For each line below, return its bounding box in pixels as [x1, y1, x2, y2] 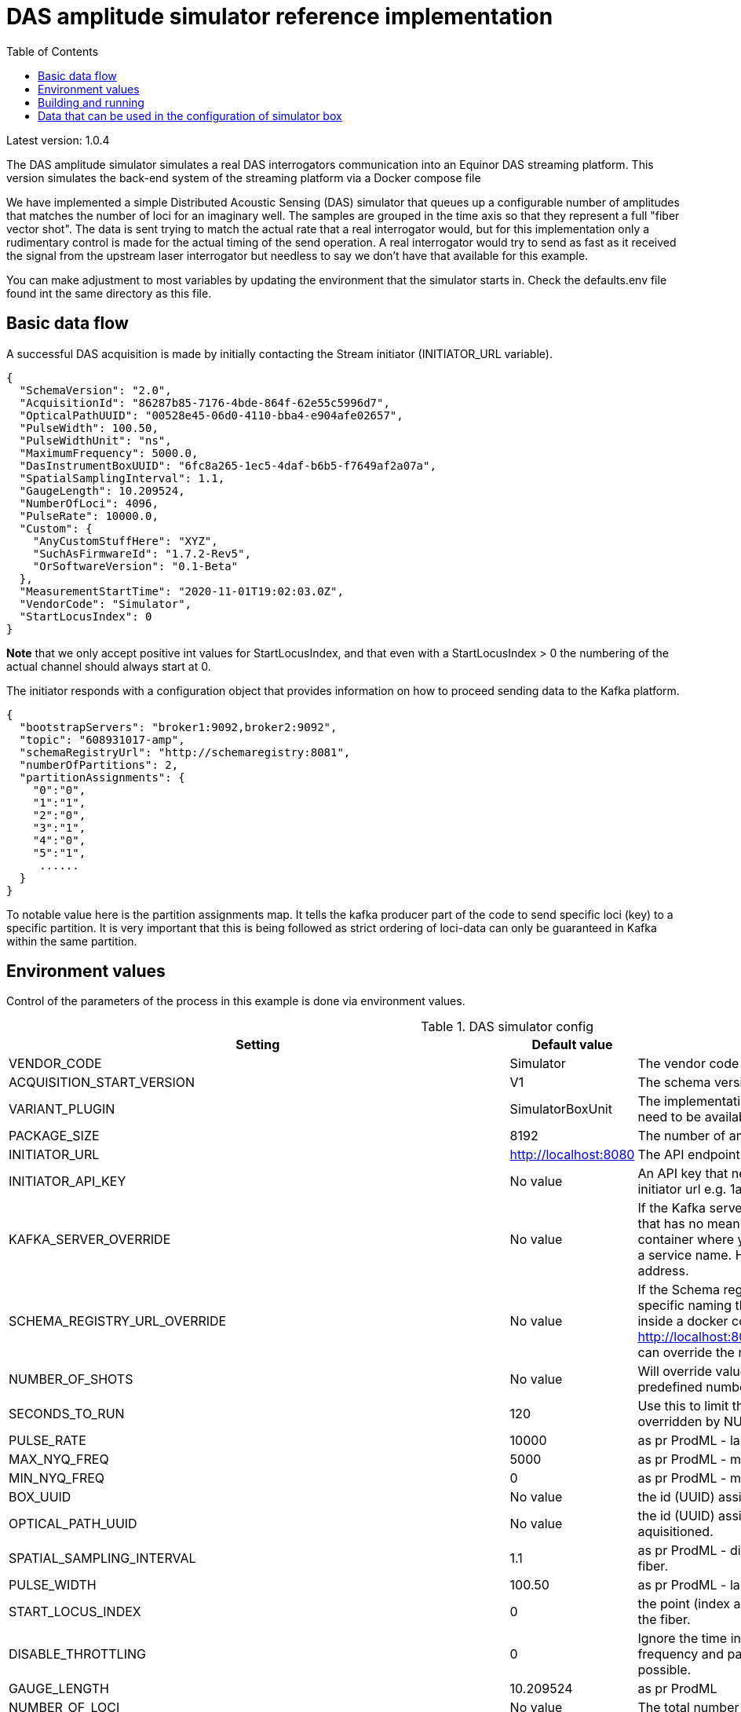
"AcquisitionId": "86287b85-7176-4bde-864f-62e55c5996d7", [19, 396, 390, 409]
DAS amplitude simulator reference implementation [6, 3, 553, 30]
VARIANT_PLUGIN [9, 1101, 115, 1118]
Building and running [38, 95, 144, 109]
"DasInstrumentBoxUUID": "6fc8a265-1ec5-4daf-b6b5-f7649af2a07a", [19, 459, 436, 472]
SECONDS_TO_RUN [9, 1406, 125, 1422]
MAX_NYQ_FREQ [9, 1451, 109, 1468]
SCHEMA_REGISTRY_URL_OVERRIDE [9, 1313, 227, 1330]
